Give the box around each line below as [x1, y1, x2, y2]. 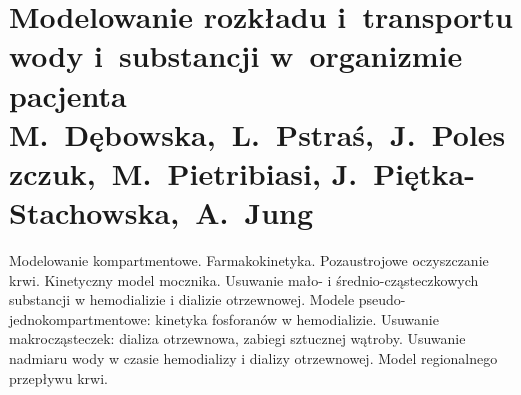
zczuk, [9, 152, 96, 193]
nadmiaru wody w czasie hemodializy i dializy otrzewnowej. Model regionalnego [9, 348, 498, 369]
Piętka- [373, 152, 475, 193]
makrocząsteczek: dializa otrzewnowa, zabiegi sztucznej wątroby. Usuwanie [9, 328, 466, 349]
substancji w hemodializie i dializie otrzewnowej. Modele [9, 289, 355, 310]
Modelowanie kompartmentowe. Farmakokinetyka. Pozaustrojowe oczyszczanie [9, 250, 489, 271]
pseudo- [358, 289, 406, 310]
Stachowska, [9, 192, 180, 233]
